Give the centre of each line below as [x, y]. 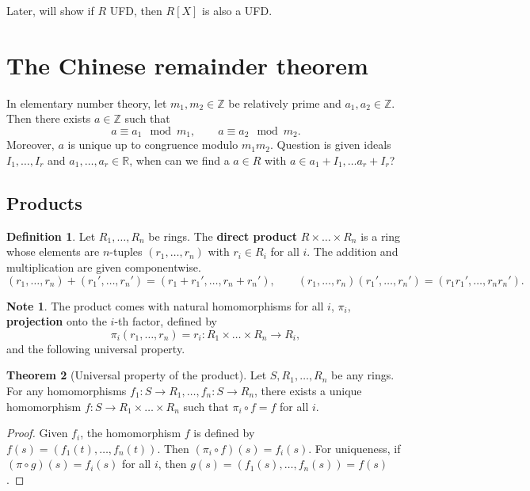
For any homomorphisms [67, 390]
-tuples [126, 251]
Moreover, [31, 145]
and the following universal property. [96, 348]
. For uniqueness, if [355, 448]
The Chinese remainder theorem [187, 65]
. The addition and [353, 251]
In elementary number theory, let [87, 103]
